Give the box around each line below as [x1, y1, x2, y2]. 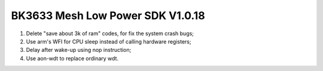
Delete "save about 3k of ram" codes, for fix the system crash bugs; [26, 30, 194, 37]
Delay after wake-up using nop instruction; [26, 47, 132, 54]
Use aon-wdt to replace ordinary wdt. [26, 54, 119, 62]
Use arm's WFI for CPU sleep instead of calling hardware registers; [26, 38, 191, 45]
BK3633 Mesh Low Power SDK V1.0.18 [11, 9, 206, 22]
